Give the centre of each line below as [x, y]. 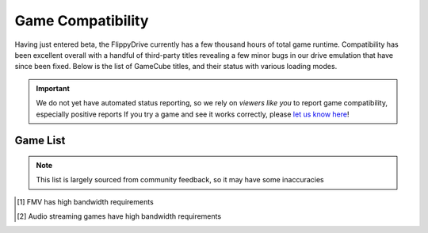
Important [53, 88]
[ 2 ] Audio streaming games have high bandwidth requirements [119, 216]
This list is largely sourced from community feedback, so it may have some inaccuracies [180, 180]
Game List [40, 141]
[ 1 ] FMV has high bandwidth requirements [85, 201]
